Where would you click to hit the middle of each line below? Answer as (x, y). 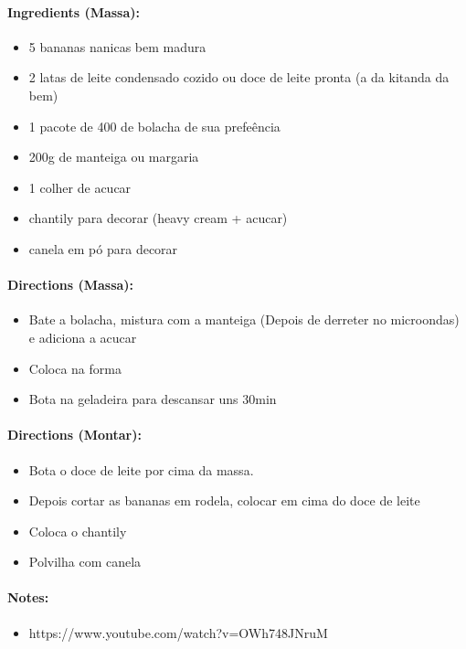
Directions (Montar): (74, 435)
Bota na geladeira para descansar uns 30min (153, 399)
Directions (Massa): (71, 285)
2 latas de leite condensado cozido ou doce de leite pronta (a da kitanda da (239, 77)
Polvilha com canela (85, 562)
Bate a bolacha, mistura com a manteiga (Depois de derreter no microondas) (244, 319)
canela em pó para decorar (103, 248)
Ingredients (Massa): (74, 11)
